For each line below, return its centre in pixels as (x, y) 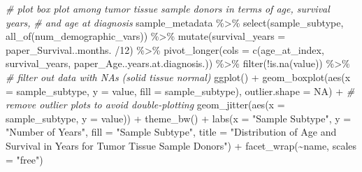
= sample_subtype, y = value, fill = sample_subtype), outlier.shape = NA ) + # (180, 91)
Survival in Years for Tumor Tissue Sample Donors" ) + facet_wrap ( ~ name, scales (181, 145)
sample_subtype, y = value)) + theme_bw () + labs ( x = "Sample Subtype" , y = (179, 118)
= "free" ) (24, 159)
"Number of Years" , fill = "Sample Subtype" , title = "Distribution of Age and (171, 132)
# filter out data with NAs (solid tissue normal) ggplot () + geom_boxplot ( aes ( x (178, 77)
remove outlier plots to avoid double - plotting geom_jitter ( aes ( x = (145, 105)
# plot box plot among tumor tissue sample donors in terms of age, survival (168, 8)
